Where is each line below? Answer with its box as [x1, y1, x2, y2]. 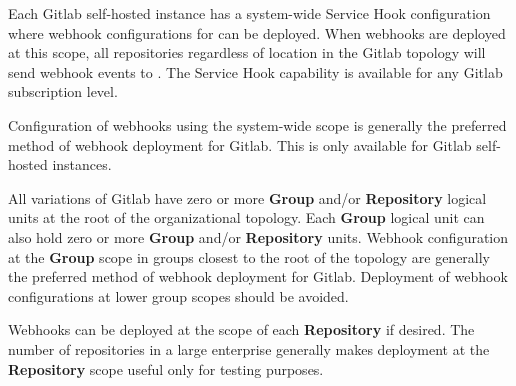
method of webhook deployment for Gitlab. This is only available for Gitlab [8, 134, 472, 155]
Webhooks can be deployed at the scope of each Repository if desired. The [8, 319, 475, 340]
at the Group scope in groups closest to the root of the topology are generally [8, 246, 491, 267]
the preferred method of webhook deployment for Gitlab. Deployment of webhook [8, 266, 508, 287]
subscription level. [8, 81, 118, 102]
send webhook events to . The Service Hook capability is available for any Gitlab [8, 61, 503, 82]
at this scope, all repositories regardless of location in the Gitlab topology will [8, 42, 486, 63]
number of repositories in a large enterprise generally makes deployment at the [8, 338, 490, 359]
